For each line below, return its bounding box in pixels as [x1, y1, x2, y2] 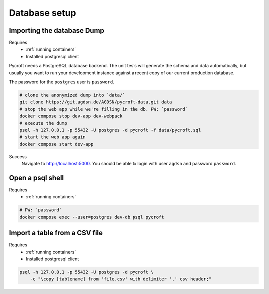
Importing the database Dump [9, 26, 105, 35]
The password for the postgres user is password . [9, 79, 114, 85]
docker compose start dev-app [19, 141, 94, 147]
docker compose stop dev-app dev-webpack [19, 113, 123, 119]
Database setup [9, 7, 76, 18]
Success [9, 153, 27, 159]
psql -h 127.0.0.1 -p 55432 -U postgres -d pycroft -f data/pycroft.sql [19, 127, 201, 133]
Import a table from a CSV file [9, 229, 103, 237]
